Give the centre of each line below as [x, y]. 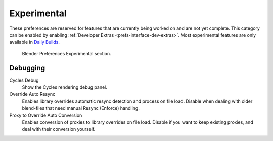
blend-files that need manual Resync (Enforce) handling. [81, 108]
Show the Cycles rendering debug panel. [64, 87]
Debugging [27, 68]
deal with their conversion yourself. [59, 129]
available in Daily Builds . [35, 42]
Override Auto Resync [32, 94]
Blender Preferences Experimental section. [66, 53]
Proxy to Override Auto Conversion [46, 115]
